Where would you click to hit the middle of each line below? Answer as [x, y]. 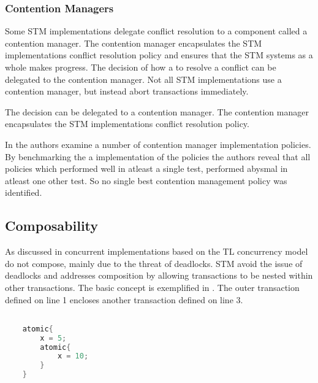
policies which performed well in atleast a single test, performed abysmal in [146, 168]
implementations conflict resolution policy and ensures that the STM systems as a [159, 55]
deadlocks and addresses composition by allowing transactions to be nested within [159, 275]
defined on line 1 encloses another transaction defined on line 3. [124, 299]
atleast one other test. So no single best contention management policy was [146, 180]
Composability [52, 226]
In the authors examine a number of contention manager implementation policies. [158, 144]
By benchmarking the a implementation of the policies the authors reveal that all [158, 156]
